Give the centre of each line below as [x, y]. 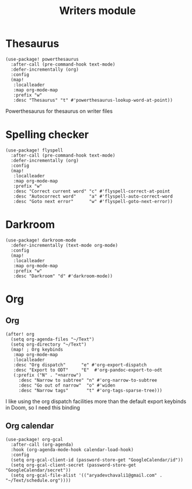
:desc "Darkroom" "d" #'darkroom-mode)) [63, 276]
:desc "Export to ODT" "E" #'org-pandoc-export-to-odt [88, 370]
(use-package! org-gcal [34, 439]
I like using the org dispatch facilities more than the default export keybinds [96, 401]
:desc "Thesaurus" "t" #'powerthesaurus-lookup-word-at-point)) [93, 100]
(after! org [20, 334]
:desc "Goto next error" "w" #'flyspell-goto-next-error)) [93, 201]
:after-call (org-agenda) [42, 445]
